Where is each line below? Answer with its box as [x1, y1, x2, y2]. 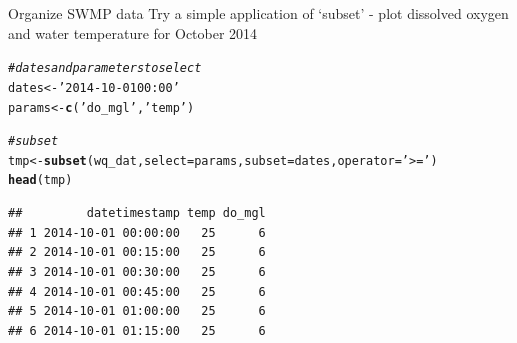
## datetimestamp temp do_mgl [8, 206, 266, 221]
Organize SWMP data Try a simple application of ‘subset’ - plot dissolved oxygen [8, 3, 509, 23]
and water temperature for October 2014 [8, 22, 258, 43]
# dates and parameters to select [8, 61, 202, 76]
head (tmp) [8, 173, 73, 188]
